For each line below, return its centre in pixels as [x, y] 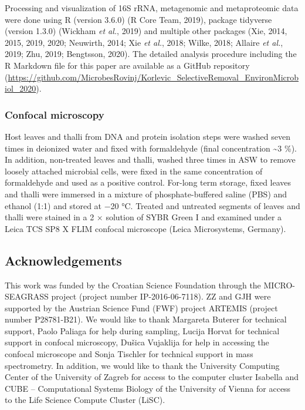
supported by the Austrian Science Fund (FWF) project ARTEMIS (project [141, 307]
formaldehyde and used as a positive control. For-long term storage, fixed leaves [148, 182]
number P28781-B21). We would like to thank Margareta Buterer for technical [146, 319]
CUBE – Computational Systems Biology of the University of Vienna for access [148, 388]
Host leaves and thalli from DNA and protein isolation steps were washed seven [148, 136]
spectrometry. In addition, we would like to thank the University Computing [142, 365]
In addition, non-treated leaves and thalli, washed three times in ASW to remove [150, 159]
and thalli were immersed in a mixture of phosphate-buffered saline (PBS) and [146, 194]
